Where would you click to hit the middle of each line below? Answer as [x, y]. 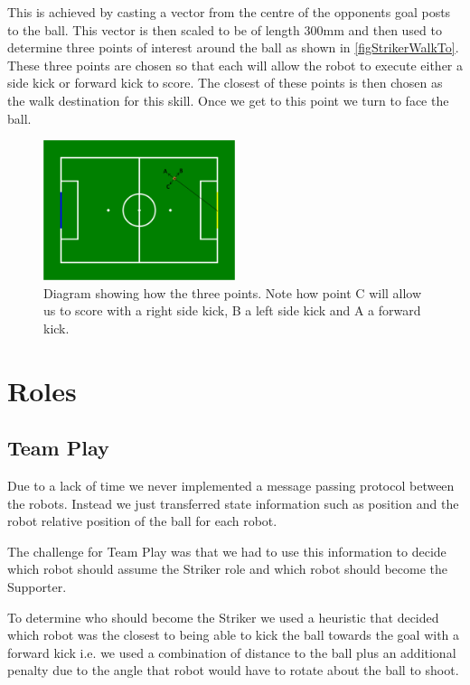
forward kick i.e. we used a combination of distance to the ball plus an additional [232, 652]
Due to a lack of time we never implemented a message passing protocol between [231, 485]
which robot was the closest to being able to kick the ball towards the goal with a [234, 635]
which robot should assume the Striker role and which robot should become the [228, 569]
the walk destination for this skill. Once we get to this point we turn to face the [228, 100]
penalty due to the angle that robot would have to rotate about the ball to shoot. [233, 670]
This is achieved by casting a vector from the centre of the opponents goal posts [229, 12]
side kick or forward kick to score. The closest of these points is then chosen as [225, 83]
